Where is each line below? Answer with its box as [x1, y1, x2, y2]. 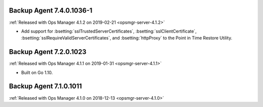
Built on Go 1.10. [21, 70, 53, 75]
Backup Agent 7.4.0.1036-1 [9, 6, 93, 15]
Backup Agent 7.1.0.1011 [9, 82, 82, 90]
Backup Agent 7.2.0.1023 [9, 48, 87, 56]
